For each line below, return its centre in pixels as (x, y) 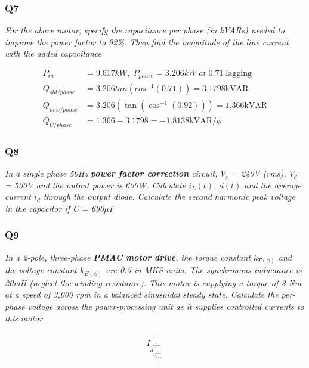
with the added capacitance (53, 53)
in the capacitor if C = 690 (55, 208)
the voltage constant (41, 270)
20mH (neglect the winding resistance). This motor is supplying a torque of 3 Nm (153, 282)
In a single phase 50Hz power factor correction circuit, (111, 173)
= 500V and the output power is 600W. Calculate (95, 185)
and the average (273, 185)
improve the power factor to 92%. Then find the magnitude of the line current (147, 41)
